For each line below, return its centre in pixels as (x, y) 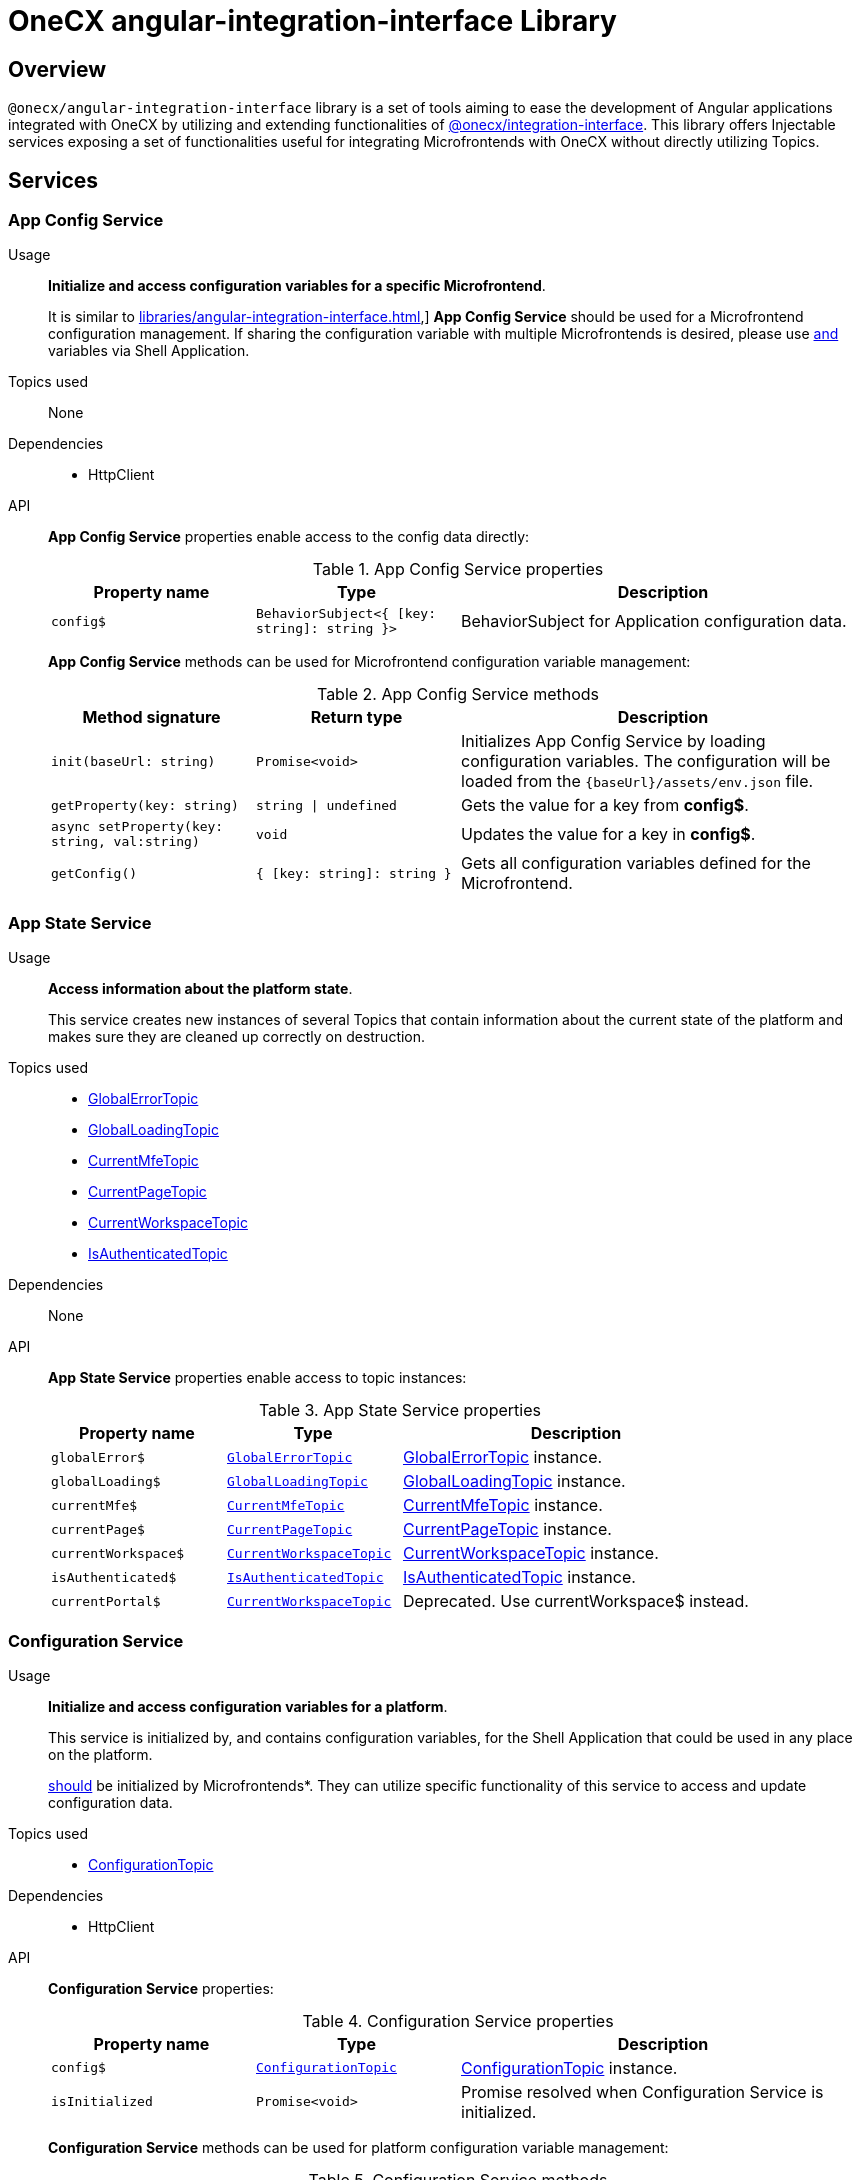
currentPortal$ (106, 1601)
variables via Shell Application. (149, 351)
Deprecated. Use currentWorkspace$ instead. (575, 1601)
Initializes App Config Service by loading (613, 741)
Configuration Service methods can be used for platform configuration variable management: (358, 2147)
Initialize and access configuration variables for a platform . (248, 1706)
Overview (57, 69)
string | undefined (326, 805)
